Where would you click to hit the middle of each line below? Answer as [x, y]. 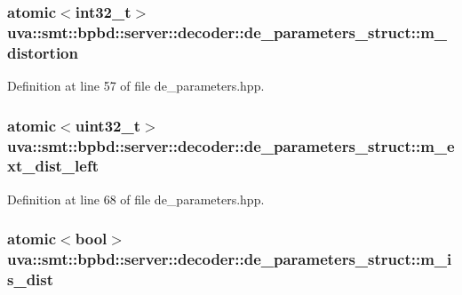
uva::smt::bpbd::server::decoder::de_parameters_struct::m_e [231, 145]
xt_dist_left [53, 166]
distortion [43, 52]
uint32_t [108, 125]
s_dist [31, 279]
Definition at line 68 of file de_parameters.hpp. [136, 199]
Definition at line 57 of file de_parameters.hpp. [136, 86]
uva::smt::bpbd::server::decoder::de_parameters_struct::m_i [230, 259]
